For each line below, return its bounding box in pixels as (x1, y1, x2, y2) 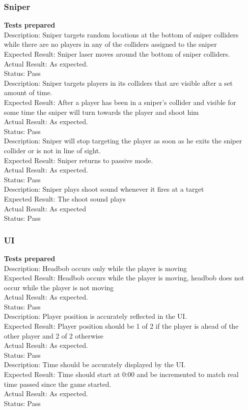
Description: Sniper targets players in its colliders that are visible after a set (4, 77, 233, 88)
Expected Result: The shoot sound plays (4, 193, 126, 204)
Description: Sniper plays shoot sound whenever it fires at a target (4, 184, 204, 194)
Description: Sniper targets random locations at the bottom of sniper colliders (4, 29, 239, 39)
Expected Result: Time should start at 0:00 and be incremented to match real (4, 369, 239, 379)
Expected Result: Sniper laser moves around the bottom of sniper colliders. (4, 49, 230, 59)
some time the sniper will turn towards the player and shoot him (4, 106, 199, 117)
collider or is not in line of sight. (4, 145, 101, 155)
